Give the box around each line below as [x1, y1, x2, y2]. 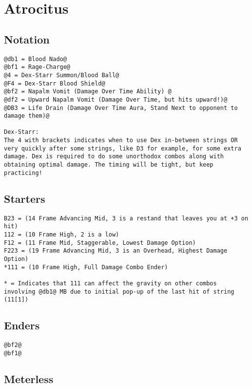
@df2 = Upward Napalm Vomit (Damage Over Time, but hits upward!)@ [4, 96, 228, 103]
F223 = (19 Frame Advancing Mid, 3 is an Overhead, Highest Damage [4, 247, 228, 255]
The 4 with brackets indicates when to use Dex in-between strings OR [4, 137, 238, 144]
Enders [4, 318, 40, 333]
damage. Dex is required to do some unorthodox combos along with [4, 153, 224, 160]
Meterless [4, 371, 54, 386]
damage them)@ [4, 112, 50, 120]
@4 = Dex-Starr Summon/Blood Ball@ [4, 71, 119, 79]
